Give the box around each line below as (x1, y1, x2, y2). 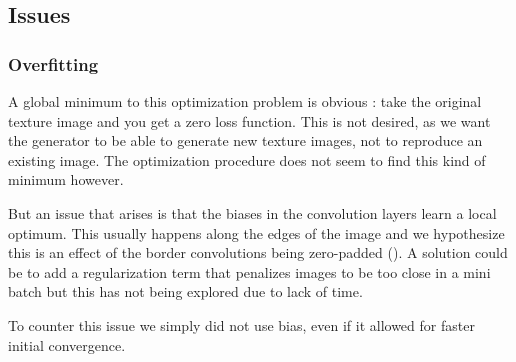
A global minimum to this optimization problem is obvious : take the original (8, 91, 482, 111)
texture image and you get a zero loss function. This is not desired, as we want (8, 110, 491, 131)
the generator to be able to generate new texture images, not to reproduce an (8, 130, 483, 151)
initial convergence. (8, 334, 126, 355)
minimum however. (8, 169, 124, 190)
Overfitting (8, 51, 99, 76)
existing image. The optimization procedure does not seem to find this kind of (8, 149, 486, 170)
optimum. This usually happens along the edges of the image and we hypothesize (8, 222, 505, 243)
